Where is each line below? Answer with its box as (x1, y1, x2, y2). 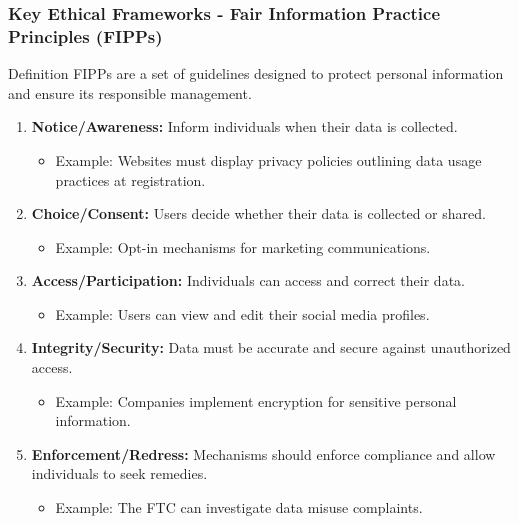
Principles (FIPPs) (8, 23, 163, 48)
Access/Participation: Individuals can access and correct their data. (31, 270, 465, 291)
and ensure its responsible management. (8, 82, 252, 103)
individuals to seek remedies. (31, 463, 208, 484)
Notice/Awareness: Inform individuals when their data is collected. (31, 116, 458, 137)
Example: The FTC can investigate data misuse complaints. (55, 497, 423, 518)
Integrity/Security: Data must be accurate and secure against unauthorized (31, 337, 511, 358)
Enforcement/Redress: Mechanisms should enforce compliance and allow (31, 443, 496, 464)
